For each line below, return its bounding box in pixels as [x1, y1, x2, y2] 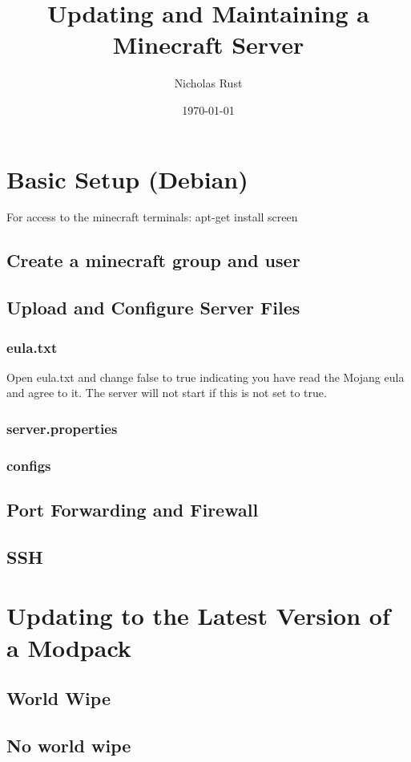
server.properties [6, 418, 118, 438]
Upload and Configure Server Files [6, 295, 300, 320]
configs [6, 455, 51, 475]
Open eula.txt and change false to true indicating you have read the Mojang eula [6, 368, 405, 385]
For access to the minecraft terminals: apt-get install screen [6, 209, 298, 225]
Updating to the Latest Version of [6, 599, 390, 632]
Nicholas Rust [174, 75, 243, 91]
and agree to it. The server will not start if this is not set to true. [6, 384, 327, 401]
